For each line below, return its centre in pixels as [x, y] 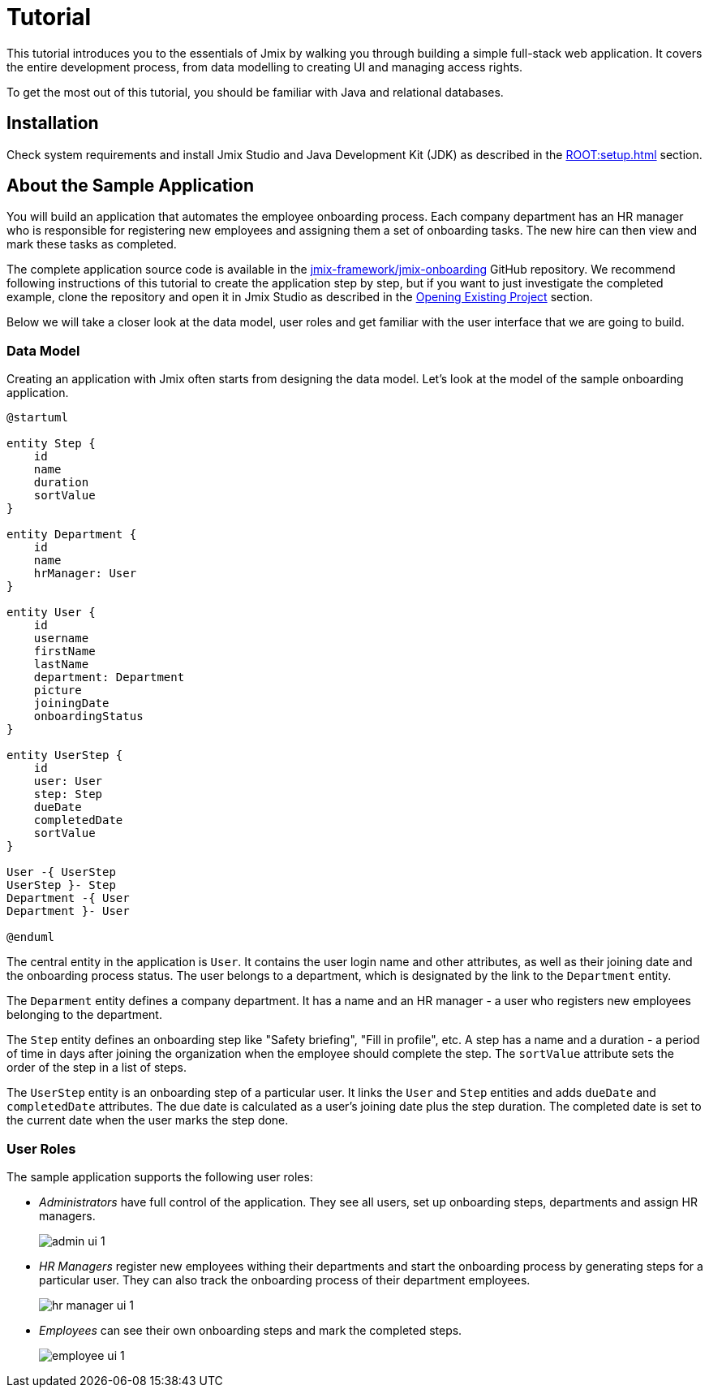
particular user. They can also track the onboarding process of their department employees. [285, 1280]
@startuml [37, 418]
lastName [61, 665]
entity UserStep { [65, 755]
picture [58, 691]
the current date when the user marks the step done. [148, 1120]
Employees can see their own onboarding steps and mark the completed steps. [251, 1330]
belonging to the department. [84, 1015]
